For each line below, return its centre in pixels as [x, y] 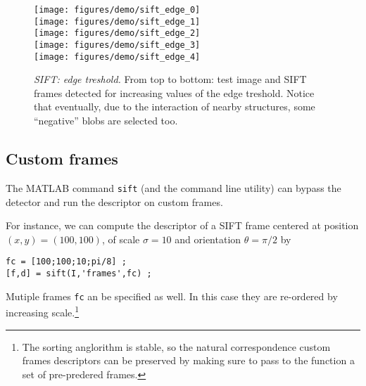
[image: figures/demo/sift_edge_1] [117, 21]
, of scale [121, 239]
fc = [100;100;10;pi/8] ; [66, 262]
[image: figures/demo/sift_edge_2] [117, 33]
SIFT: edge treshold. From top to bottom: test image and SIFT [170, 79]
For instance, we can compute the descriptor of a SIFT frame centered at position [182, 225]
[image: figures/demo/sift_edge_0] [117, 10]
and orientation [208, 239]
